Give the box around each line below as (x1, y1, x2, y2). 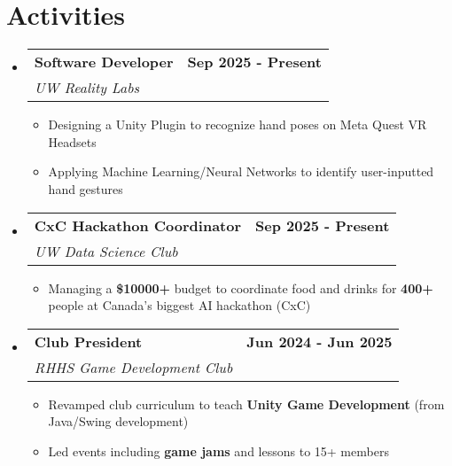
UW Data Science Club (34, 240, 178, 261)
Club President (34, 330, 143, 352)
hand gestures (48, 179, 123, 198)
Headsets (48, 132, 97, 151)
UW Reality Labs (34, 77, 140, 98)
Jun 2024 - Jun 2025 (246, 330, 393, 352)
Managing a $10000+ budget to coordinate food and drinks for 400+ (48, 278, 433, 297)
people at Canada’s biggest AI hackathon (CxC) (48, 296, 311, 315)
